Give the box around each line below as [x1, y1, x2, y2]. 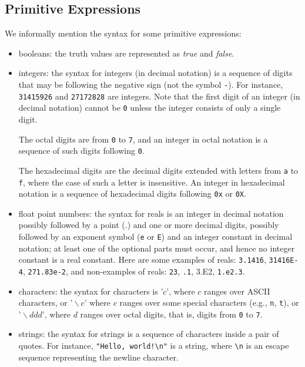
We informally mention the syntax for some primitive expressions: [5, 27, 242, 39]
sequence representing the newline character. [18, 351, 179, 363]
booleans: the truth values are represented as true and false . [18, 47, 234, 59]
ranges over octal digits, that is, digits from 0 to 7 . [80, 308, 263, 320]
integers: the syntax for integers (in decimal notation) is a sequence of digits [18, 67, 293, 79]
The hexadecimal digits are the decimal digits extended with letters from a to [18, 164, 299, 176]
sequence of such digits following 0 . [18, 144, 145, 157]
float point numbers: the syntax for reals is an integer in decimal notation [18, 207, 284, 219]
